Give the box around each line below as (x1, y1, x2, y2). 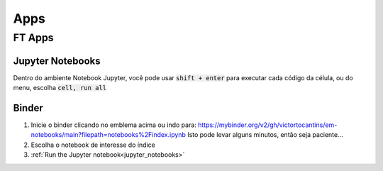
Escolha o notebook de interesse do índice (30, 140, 155, 149)
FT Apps (13, 31, 54, 44)
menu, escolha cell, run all (13, 84, 106, 92)
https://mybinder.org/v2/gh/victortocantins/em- (197, 121, 338, 129)
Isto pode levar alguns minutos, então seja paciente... (187, 131, 343, 139)
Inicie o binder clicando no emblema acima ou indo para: (30, 121, 196, 129)
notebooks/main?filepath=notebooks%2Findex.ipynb (30, 131, 186, 139)
